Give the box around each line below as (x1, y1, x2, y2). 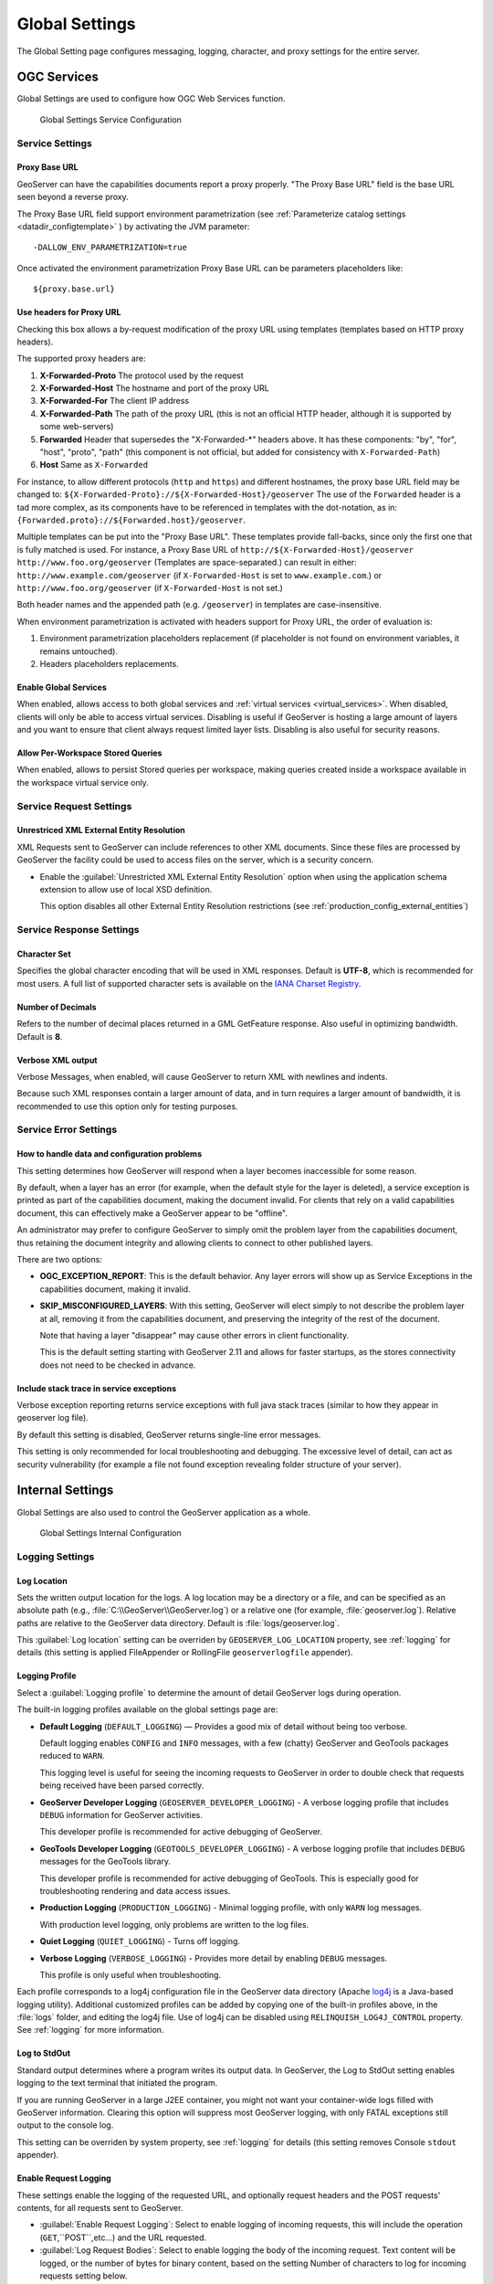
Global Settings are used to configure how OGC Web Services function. (16, 93, 287, 104)
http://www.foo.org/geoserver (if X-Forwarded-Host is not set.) (16, 582, 283, 593)
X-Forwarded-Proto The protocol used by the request (39, 370, 244, 381)
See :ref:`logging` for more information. (16, 2025, 164, 2036)
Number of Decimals (16, 1001, 97, 1012)
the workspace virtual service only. (16, 777, 150, 788)
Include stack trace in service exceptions (16, 1382, 177, 1393)
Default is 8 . (16, 1031, 63, 1042)
